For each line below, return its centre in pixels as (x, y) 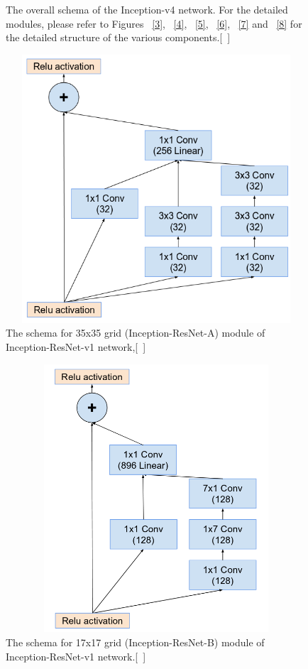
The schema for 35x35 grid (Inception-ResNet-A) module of (136, 333)
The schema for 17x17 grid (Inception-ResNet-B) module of (135, 642)
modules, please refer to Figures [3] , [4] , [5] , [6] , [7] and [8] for (154, 23)
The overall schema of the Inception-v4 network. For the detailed (147, 9)
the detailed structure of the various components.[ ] (118, 37)
